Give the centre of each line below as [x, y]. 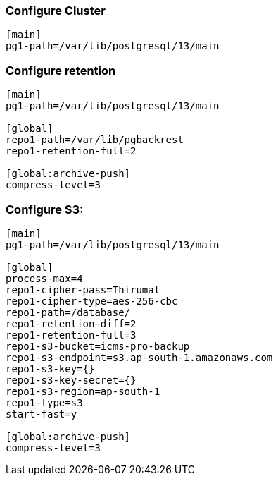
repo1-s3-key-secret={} [71, 380]
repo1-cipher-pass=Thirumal [83, 290]
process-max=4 [44, 278]
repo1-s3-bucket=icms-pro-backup [98, 346]
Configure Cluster [56, 11]
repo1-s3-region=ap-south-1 [83, 391]
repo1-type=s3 [44, 402]
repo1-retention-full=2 [71, 151]
